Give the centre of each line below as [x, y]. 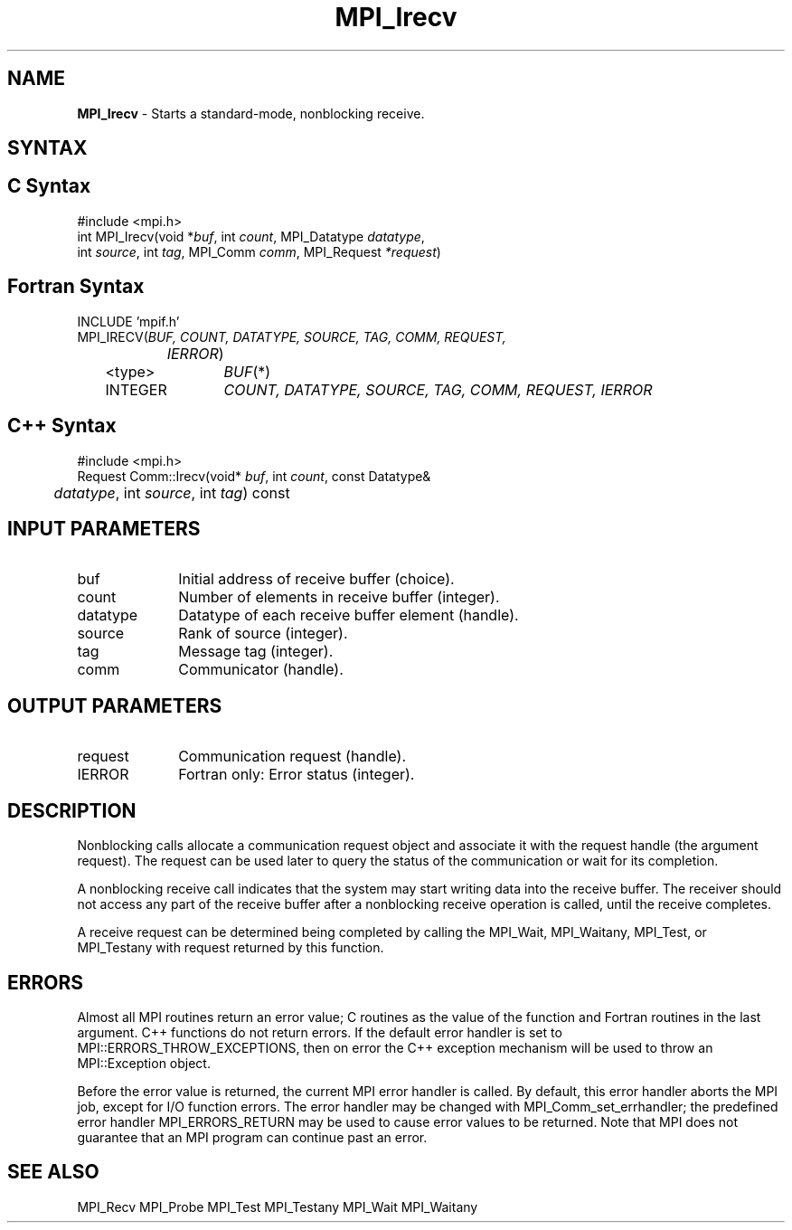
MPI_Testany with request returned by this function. [231, 948]
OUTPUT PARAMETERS [115, 705]
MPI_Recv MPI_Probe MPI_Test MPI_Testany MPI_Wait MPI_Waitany [278, 1206]
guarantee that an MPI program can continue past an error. [252, 1137]
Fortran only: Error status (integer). [297, 775]
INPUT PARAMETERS [104, 528]
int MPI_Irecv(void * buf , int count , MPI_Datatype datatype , [251, 236]
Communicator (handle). [261, 670]
